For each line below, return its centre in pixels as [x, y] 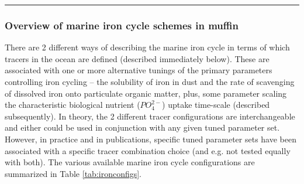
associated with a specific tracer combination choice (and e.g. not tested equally [148, 150]
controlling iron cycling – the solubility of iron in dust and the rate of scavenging [150, 81]
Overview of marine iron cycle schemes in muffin [122, 25]
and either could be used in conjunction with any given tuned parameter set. [142, 127]
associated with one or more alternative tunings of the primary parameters [139, 70]
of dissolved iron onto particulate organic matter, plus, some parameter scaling [146, 93]
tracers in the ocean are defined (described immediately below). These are [137, 58]
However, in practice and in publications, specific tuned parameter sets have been [151, 139]
